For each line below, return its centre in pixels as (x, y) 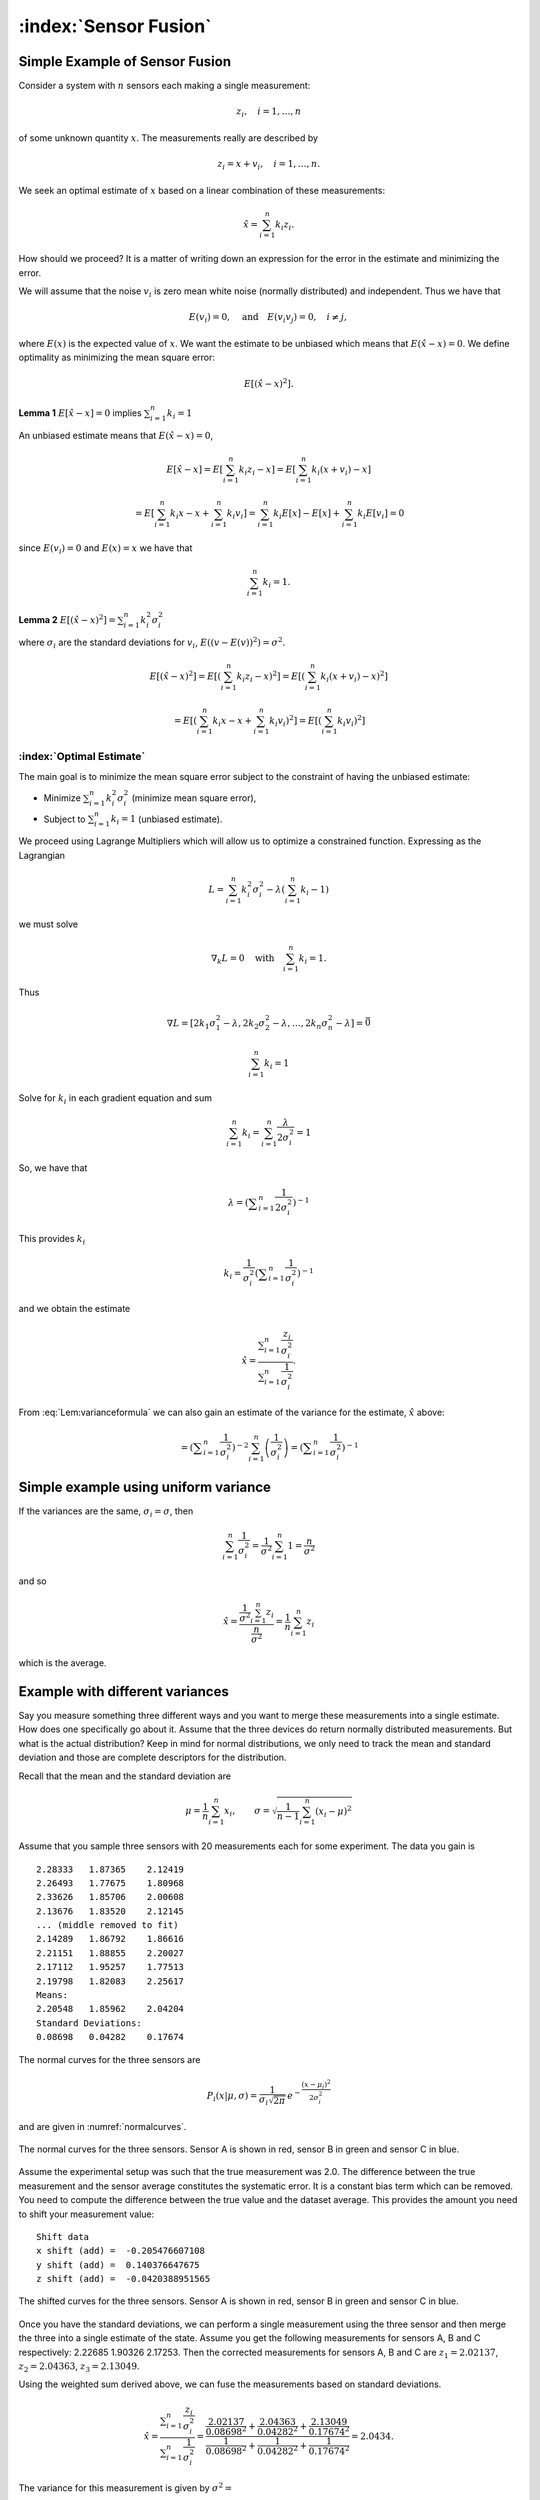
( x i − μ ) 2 (333, 1811)
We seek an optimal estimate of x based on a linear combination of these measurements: (201, 190)
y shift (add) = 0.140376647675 (118, 2264)
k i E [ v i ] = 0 (381, 515)
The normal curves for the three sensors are (109, 2059)
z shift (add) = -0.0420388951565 (123, 2279)
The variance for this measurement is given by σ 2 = (125, 2487)
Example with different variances (123, 1691)
